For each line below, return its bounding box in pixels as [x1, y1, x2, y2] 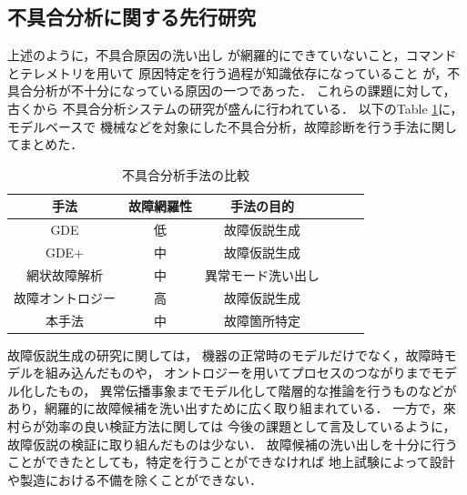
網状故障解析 [26, 265, 103, 284]
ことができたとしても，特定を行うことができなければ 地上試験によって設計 [7, 452, 455, 471]
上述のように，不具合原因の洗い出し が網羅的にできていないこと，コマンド [7, 45, 457, 65]
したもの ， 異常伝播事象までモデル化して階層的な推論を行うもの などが [32, 380, 457, 399]
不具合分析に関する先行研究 [7, 3, 256, 31]
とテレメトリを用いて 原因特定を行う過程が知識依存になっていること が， [7, 63, 448, 82]
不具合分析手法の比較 [122, 165, 249, 184]
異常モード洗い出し [205, 265, 320, 284]
